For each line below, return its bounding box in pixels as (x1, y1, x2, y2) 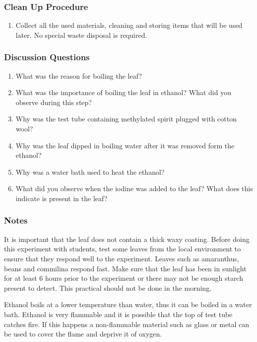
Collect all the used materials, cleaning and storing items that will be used (15, 20, 243, 30)
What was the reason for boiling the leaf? (15, 70, 142, 81)
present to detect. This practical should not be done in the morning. (4, 282, 212, 293)
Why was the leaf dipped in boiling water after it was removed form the (15, 140, 235, 150)
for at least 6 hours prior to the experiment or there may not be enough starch (4, 273, 243, 283)
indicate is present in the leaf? (15, 193, 108, 203)
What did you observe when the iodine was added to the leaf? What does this (15, 183, 253, 194)
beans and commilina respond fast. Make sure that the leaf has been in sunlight (4, 263, 247, 273)
